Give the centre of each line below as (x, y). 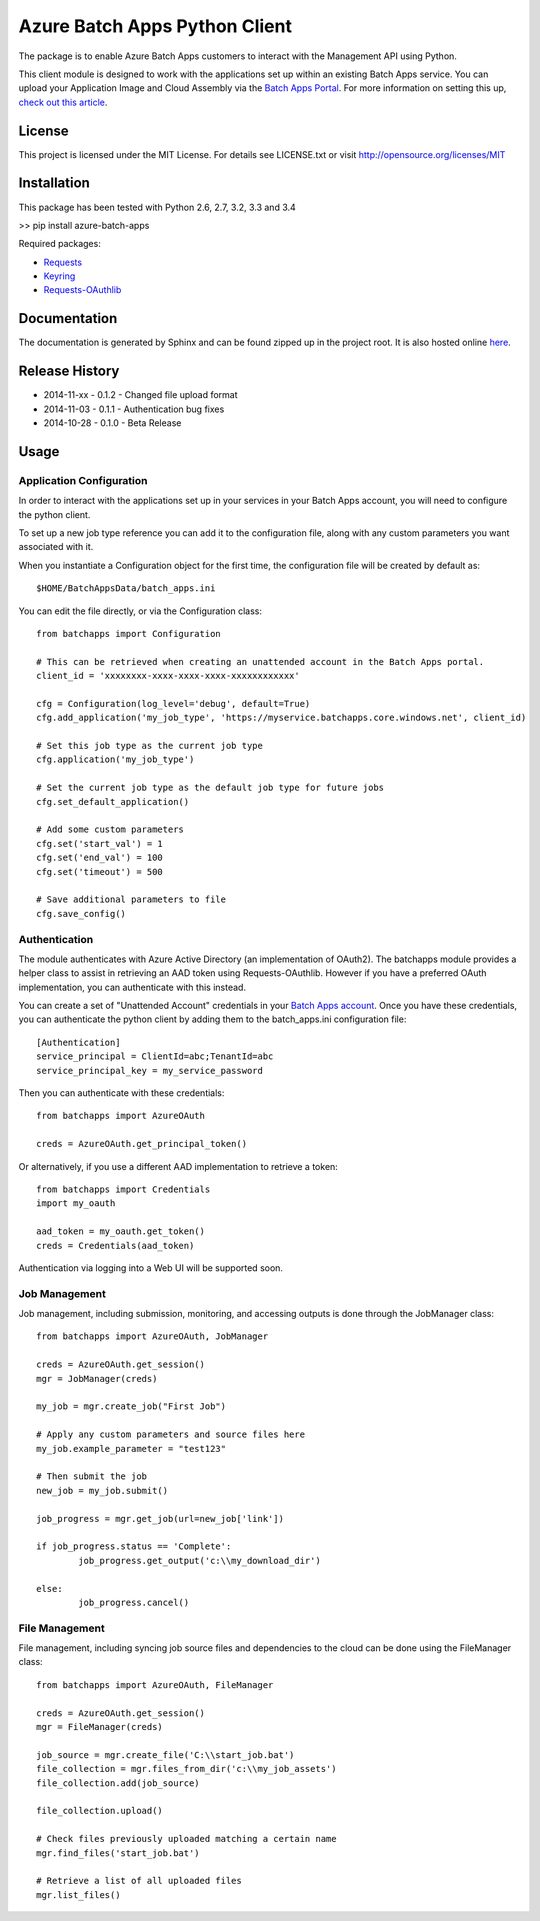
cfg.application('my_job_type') (115, 759)
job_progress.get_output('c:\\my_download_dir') (200, 1560)
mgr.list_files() (78, 1894)
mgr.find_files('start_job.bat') (118, 1853)
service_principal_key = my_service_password (150, 1070)
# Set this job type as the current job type (150, 746)
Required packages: (60, 244)
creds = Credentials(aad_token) (115, 1245)
